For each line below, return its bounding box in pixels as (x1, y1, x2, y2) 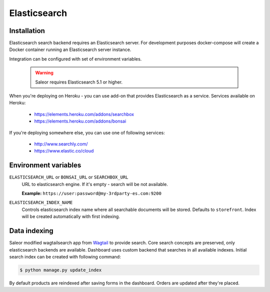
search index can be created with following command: (9, 253, 121, 259)
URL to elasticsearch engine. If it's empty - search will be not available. (21, 181, 168, 187)
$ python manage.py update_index (19, 267, 102, 272)
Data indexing (9, 226, 53, 235)
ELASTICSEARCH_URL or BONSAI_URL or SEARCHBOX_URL (9, 174, 128, 180)
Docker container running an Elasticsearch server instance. (9, 46, 131, 52)
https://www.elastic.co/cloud (34, 148, 94, 154)
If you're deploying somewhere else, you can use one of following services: (9, 129, 165, 135)
